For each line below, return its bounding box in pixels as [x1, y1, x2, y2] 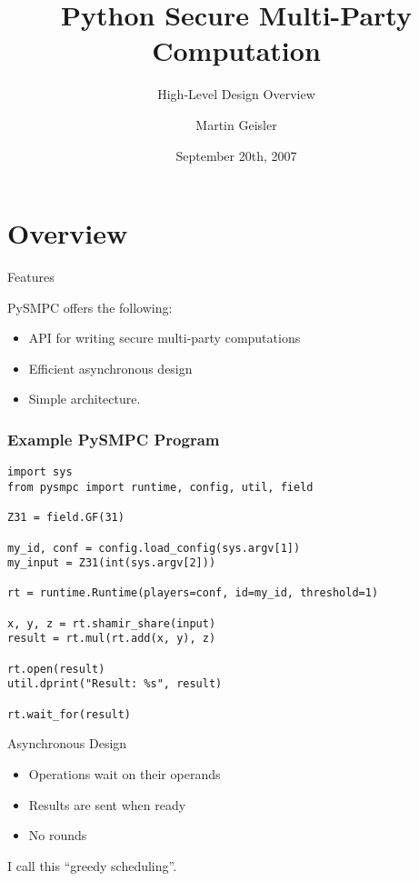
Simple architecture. [28, 389, 141, 408]
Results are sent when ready [28, 795, 186, 814]
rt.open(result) [7, 662, 105, 676]
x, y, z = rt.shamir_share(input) [7, 616, 216, 630]
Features [7, 267, 55, 286]
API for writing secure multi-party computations [28, 328, 301, 347]
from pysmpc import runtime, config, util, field [7, 480, 314, 494]
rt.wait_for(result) [7, 707, 132, 721]
